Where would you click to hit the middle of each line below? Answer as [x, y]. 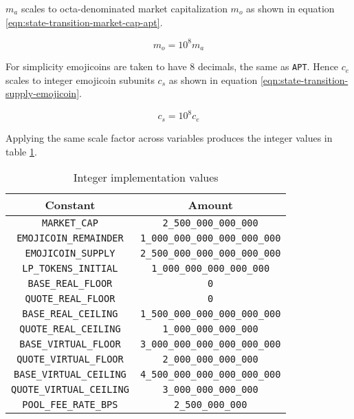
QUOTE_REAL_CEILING [70, 329]
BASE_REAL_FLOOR [70, 284]
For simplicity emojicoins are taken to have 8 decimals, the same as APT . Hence [172, 66]
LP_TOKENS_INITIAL [70, 269]
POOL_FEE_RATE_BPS [70, 405]
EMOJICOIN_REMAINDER [70, 238]
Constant [70, 205]
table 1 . [21, 151]
